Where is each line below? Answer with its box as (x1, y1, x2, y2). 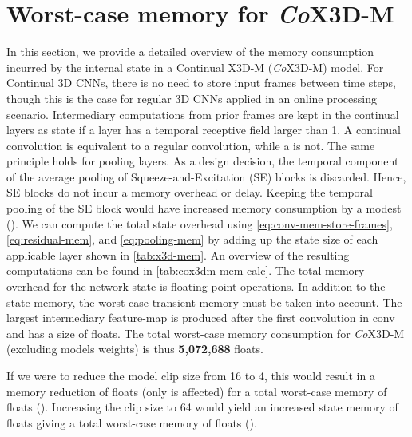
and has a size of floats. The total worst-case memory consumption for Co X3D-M (6, 324, 405, 341)
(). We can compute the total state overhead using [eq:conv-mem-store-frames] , (6, 215, 393, 232)
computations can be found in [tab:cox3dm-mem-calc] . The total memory (6, 262, 365, 279)
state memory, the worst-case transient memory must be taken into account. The (6, 293, 402, 310)
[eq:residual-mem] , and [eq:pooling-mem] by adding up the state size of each (6, 231, 378, 248)
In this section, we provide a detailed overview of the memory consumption (6, 43, 374, 60)
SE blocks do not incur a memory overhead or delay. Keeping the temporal (6, 184, 373, 201)
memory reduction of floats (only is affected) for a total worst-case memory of (6, 383, 387, 399)
